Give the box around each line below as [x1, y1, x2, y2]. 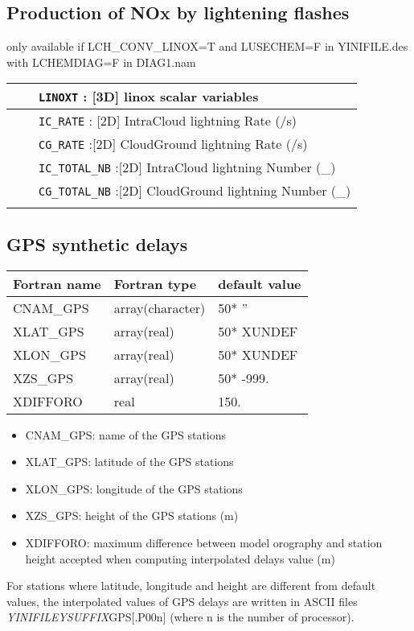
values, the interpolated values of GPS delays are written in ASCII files [6, 592, 358, 609]
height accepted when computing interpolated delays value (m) [25, 550, 335, 567]
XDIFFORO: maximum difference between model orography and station [25, 534, 383, 551]
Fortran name [13, 274, 101, 293]
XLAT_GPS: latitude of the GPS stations [25, 453, 234, 470]
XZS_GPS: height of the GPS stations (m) [25, 507, 239, 524]
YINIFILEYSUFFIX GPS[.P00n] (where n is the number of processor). [6, 608, 355, 625]
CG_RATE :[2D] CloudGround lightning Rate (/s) [39, 134, 308, 154]
